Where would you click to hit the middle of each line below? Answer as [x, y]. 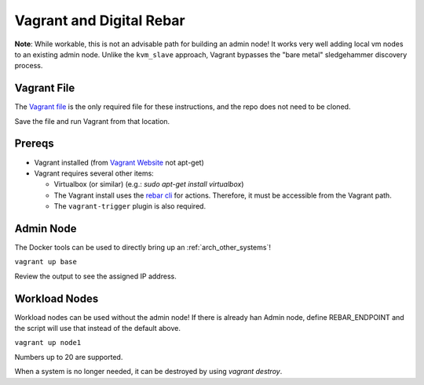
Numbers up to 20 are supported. [69, 357]
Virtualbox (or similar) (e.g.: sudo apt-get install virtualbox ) [149, 184]
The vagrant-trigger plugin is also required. [130, 206]
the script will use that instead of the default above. [97, 329]
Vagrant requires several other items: [94, 173]
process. [29, 66]
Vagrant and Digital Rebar [100, 20]
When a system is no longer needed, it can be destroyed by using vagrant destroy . [148, 372]
